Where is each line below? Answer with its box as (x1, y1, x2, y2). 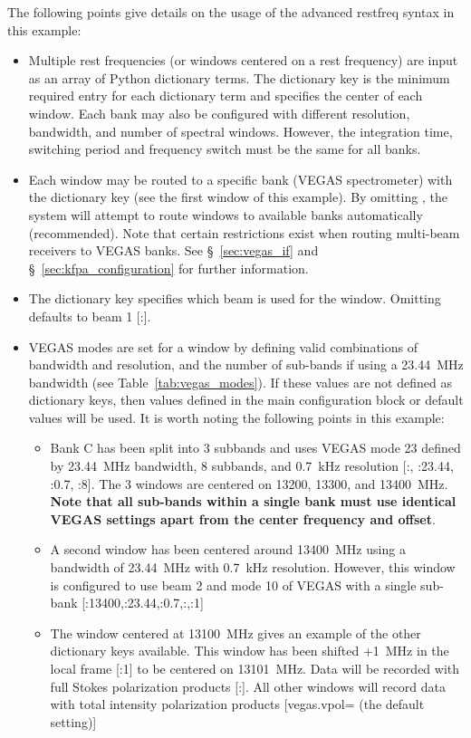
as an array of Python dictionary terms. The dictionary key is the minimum (28, 68, 450, 87)
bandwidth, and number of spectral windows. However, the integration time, (28, 121, 453, 140)
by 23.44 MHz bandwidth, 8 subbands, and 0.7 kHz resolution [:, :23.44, (50, 456, 454, 475)
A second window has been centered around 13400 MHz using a (50, 540, 406, 559)
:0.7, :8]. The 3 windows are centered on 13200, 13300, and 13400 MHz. (50, 474, 448, 493)
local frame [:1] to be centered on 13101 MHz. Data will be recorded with (50, 659, 460, 677)
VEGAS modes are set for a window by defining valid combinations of (28, 337, 418, 356)
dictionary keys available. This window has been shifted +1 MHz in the (50, 641, 449, 660)
